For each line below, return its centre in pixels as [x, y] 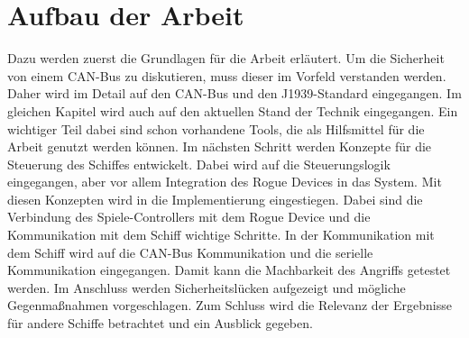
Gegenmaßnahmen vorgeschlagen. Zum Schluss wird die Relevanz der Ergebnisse [230, 305]
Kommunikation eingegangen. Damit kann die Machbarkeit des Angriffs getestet [229, 270]
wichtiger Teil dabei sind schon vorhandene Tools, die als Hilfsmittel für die [216, 128]
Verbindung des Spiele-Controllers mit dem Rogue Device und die [189, 217]
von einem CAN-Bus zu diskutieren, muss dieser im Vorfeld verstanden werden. [227, 75]
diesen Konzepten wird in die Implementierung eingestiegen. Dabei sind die [215, 199]
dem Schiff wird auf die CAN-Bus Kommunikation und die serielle [190, 252]
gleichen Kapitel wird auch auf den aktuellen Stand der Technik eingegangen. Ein [233, 110]
